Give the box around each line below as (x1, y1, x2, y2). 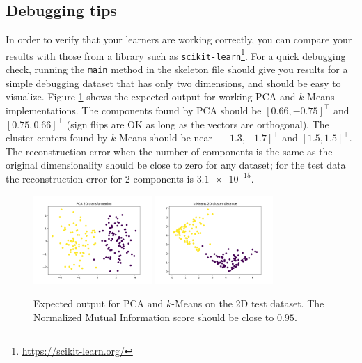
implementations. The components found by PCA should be (6, 102, 262, 117)
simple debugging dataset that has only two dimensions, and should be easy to (6, 75, 341, 90)
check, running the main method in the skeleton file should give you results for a (6, 62, 348, 77)
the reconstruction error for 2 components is (6, 171, 194, 185)
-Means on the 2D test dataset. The (171, 296, 324, 311)
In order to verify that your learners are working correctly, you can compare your (6, 32, 352, 47)
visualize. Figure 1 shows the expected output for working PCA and (6, 89, 296, 104)
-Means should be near (116, 130, 213, 145)
